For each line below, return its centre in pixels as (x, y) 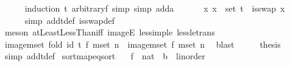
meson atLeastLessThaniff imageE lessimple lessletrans (110, 32)
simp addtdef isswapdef (69, 20)
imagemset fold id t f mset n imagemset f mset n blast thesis (143, 44)
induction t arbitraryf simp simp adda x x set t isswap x (155, 8)
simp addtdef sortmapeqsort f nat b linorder (105, 56)
